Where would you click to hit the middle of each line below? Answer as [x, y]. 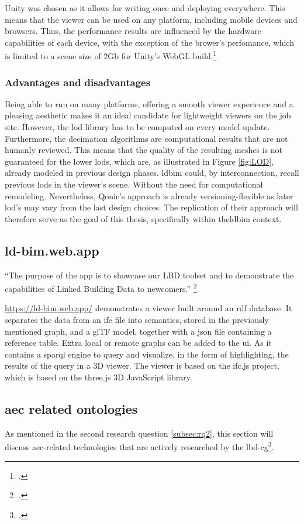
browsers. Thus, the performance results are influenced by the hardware [133, 31]
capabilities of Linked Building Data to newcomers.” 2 [101, 287]
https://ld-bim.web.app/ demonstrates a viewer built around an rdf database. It [148, 308]
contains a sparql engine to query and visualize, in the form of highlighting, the [147, 354]
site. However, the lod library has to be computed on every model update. [137, 127]
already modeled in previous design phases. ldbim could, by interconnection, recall [152, 173]
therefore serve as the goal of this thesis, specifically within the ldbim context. [143, 218]
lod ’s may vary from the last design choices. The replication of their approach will [151, 207]
